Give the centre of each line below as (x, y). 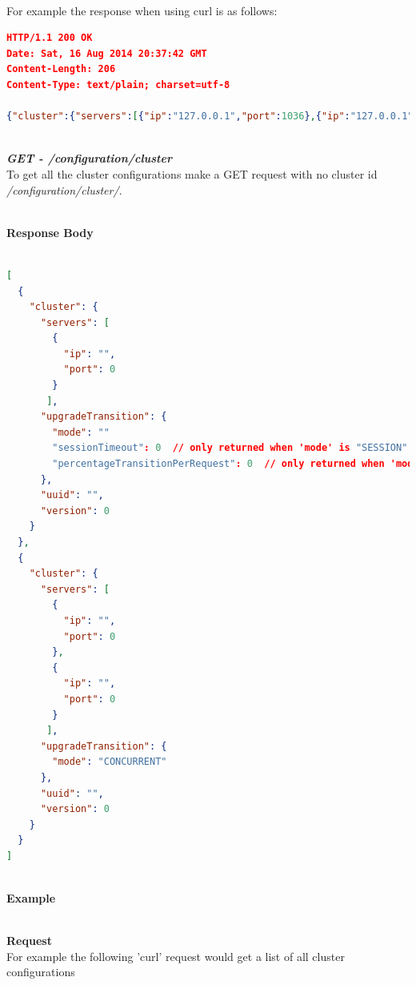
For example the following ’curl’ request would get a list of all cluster (176, 956)
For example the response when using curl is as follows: (142, 10)
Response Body (50, 232)
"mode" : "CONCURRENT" (110, 762)
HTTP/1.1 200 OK (50, 38)
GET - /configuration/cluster (89, 158)
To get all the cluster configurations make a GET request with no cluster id (192, 173)
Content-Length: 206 (61, 69)
